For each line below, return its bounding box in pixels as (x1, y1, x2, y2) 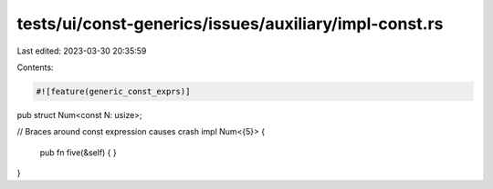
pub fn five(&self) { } (39, 146, 118, 158)
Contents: (16, 62, 54, 73)
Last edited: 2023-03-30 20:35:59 (16, 45, 147, 56)
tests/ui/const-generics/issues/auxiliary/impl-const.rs (16, 14, 444, 34)
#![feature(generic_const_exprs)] (36, 86, 191, 96)
